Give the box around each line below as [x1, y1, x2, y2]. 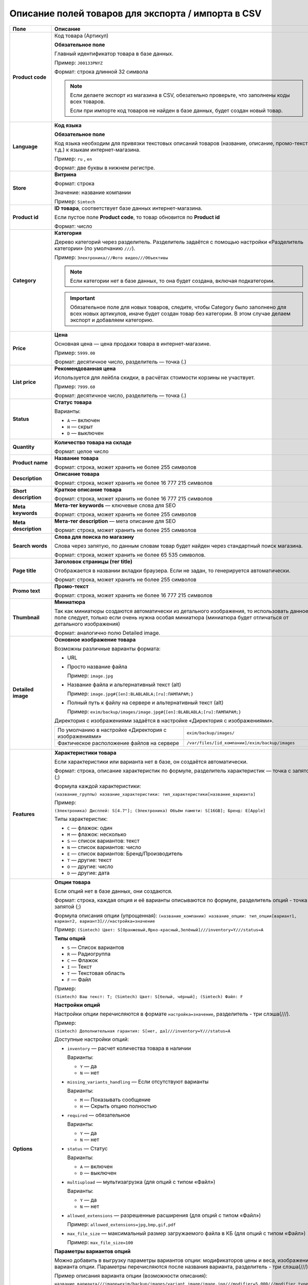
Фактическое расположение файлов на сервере [57, 739, 179, 746]
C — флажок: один [67, 824, 113, 831]
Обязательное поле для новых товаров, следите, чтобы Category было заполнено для [70, 303, 287, 310]
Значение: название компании [54, 189, 131, 196]
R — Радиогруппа [67, 950, 111, 957]
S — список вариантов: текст [67, 837, 140, 844]
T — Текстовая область [67, 969, 125, 977]
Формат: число [54, 223, 92, 230]
